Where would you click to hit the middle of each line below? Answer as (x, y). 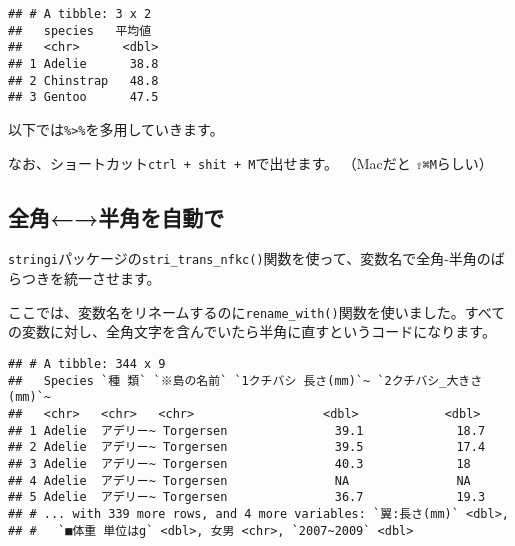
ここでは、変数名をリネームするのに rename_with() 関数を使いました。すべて (257, 311)
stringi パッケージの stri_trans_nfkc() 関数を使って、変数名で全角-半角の (249, 258)
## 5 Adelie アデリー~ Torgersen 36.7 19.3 (247, 497)
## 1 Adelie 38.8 (83, 63)
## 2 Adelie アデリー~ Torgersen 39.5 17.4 (247, 447)
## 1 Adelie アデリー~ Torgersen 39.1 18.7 (247, 430)
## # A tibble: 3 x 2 (80, 14)
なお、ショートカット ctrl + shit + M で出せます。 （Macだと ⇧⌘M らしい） (250, 162)
